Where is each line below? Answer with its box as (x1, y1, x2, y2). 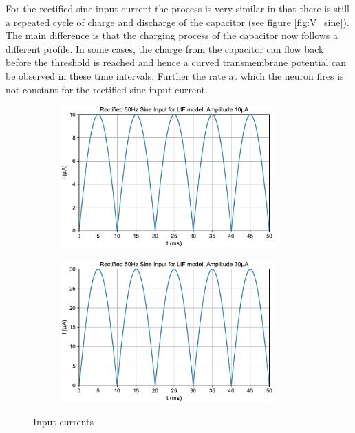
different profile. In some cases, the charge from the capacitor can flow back (6, 41, 324, 56)
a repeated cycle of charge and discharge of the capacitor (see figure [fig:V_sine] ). (6, 14, 349, 29)
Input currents (33, 414, 94, 429)
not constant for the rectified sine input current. (6, 82, 208, 96)
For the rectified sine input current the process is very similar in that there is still (6, 1, 349, 15)
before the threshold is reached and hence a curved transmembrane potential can (6, 55, 347, 69)
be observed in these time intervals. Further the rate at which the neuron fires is (6, 68, 344, 82)
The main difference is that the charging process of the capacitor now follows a (6, 28, 338, 43)
